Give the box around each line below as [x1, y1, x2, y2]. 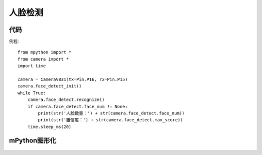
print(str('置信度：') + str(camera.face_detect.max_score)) [38, 117, 183, 123]
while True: [17, 90, 46, 96]
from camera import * [17, 56, 69, 62]
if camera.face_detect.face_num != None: [27, 104, 128, 109]
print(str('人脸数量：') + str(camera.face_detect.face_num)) [38, 110, 185, 116]
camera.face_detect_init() [17, 84, 82, 89]
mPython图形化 [9, 136, 57, 144]
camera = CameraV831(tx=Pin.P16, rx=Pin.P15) [17, 77, 128, 82]
